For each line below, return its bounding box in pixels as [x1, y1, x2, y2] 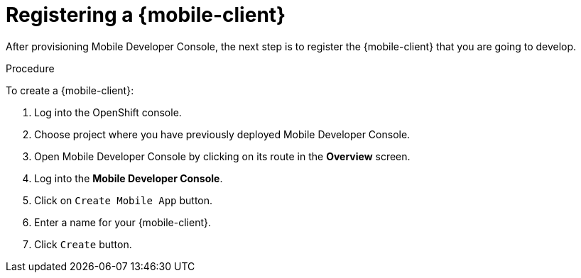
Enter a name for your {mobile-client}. [34, 216, 212, 228]
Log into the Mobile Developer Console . [34, 172, 223, 184]
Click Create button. [34, 238, 132, 250]
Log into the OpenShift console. [34, 106, 182, 118]
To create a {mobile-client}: [6, 84, 134, 96]
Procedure [6, 62, 55, 74]
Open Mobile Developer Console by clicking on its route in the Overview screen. [34, 150, 411, 162]
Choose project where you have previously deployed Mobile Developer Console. [34, 128, 411, 140]
